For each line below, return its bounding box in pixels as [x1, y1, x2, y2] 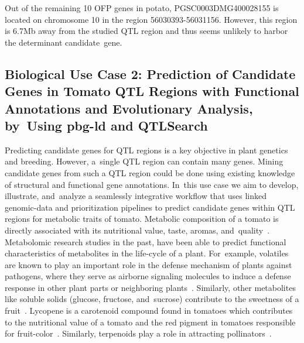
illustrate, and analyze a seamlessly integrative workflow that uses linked [5, 190, 267, 202]
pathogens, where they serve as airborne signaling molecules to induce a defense [5, 270, 291, 282]
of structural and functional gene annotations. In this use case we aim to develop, [5, 178, 299, 190]
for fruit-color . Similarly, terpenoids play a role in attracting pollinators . [5, 327, 272, 339]
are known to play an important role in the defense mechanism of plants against [5, 258, 292, 270]
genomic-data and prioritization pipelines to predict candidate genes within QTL [5, 201, 295, 213]
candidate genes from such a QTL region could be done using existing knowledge [5, 166, 295, 179]
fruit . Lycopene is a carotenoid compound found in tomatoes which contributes [5, 304, 293, 317]
